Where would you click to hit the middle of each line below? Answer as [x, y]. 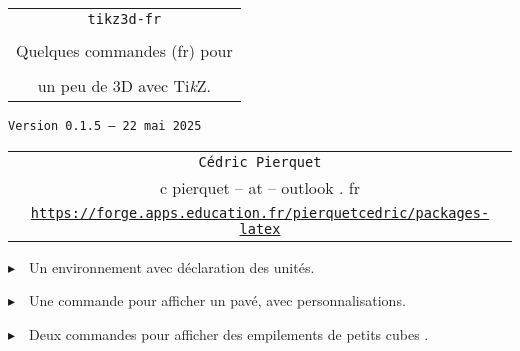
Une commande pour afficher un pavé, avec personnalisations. [217, 300]
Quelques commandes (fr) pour [124, 50]
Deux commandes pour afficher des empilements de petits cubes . [229, 333]
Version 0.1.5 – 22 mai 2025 [105, 126]
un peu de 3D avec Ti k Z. [124, 85]
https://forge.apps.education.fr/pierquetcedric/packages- [260, 212]
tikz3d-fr [124, 19]
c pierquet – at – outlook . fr [260, 187]
